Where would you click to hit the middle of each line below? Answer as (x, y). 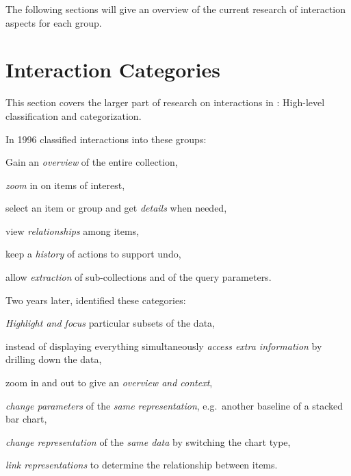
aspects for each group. (54, 22)
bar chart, (26, 419)
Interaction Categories (113, 70)
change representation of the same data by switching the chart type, (148, 441)
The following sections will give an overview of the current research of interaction (176, 9)
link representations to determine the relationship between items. (142, 465)
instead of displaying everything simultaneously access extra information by (164, 346)
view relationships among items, (73, 230)
